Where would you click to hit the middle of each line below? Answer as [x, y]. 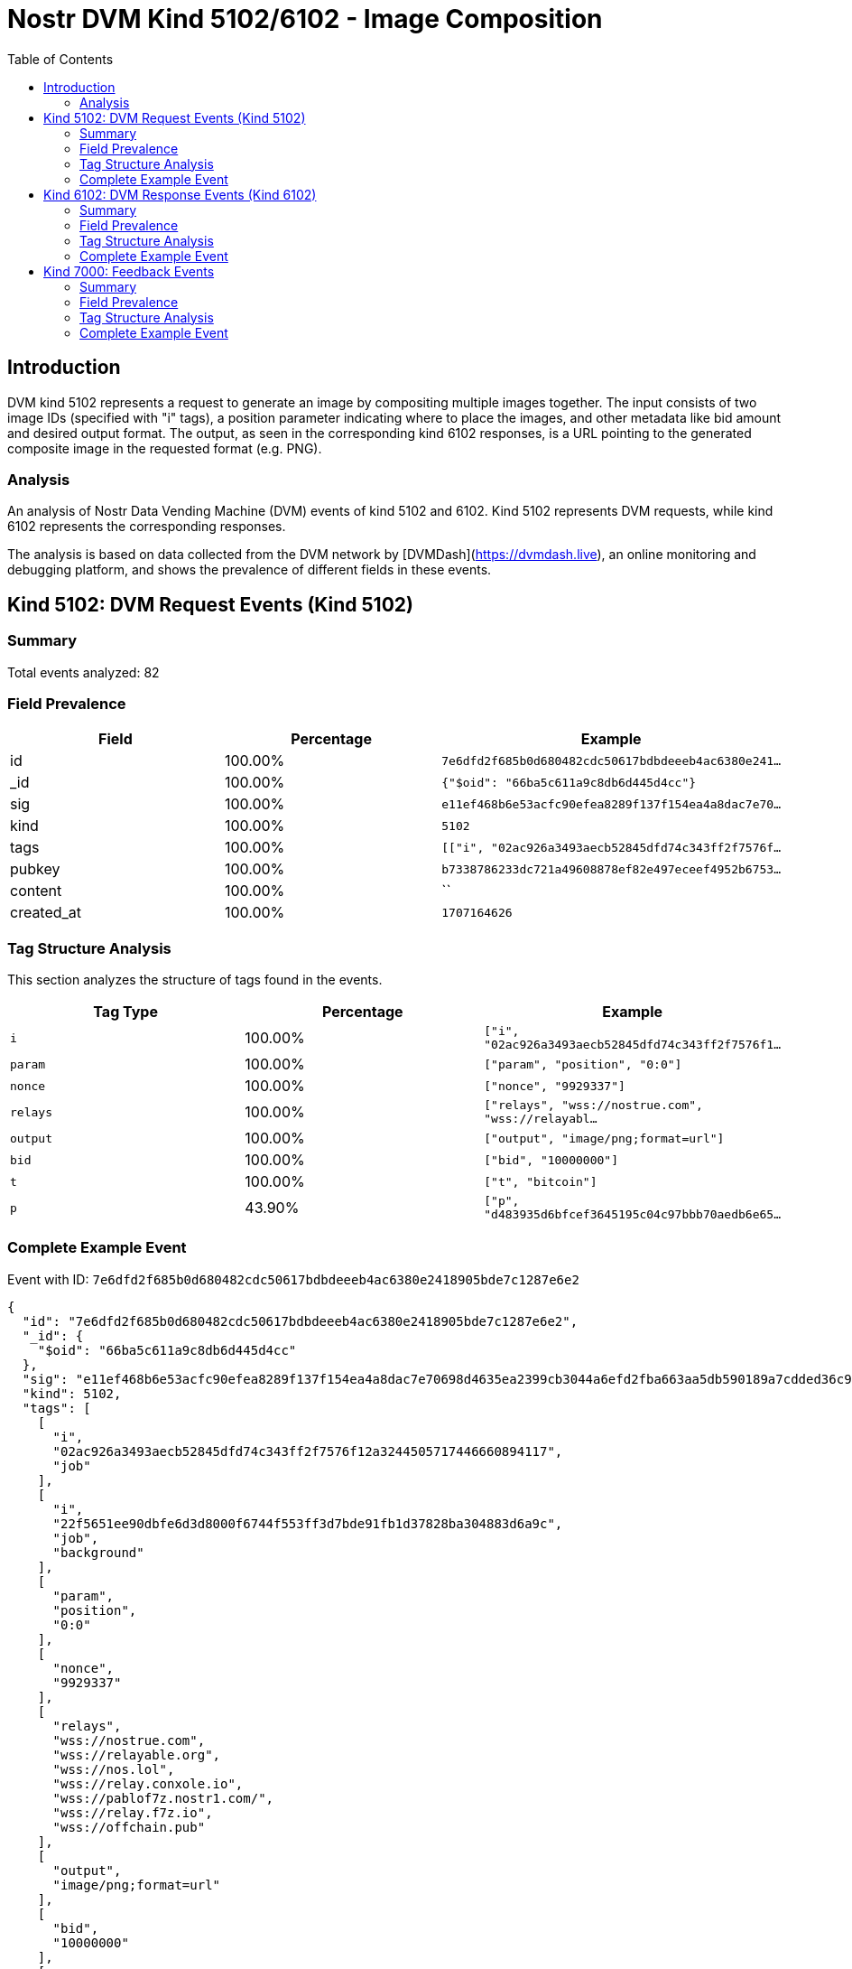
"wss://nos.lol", [114, 1769]
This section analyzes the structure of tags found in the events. [195, 980]
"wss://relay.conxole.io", [148, 1783]
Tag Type [125, 1012]
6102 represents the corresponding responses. [147, 527]
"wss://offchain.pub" [129, 1827]
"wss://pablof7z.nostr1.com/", [163, 1798]
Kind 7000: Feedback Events [129, 271]
